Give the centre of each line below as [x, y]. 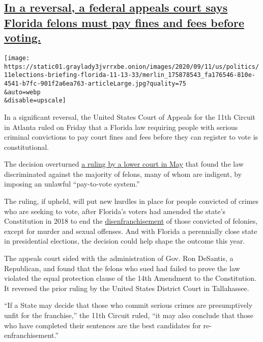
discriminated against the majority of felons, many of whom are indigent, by [123, 174]
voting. [23, 37]
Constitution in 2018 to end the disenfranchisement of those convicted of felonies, [131, 221]
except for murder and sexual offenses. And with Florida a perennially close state [131, 231]
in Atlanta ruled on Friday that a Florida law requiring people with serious [121, 127]
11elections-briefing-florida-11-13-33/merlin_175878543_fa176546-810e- [130, 75]
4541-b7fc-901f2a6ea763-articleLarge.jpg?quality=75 [95, 83]
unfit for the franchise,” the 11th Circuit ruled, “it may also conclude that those [129, 315]
